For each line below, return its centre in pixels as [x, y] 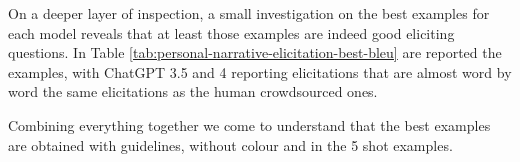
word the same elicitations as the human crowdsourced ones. [193, 91]
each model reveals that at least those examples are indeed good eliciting [231, 32]
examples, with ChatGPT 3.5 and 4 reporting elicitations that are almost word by [260, 71]
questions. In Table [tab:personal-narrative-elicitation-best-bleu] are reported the [255, 52]
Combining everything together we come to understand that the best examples [249, 124]
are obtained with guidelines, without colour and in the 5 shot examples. [230, 144]
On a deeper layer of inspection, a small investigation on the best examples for [249, 13]
